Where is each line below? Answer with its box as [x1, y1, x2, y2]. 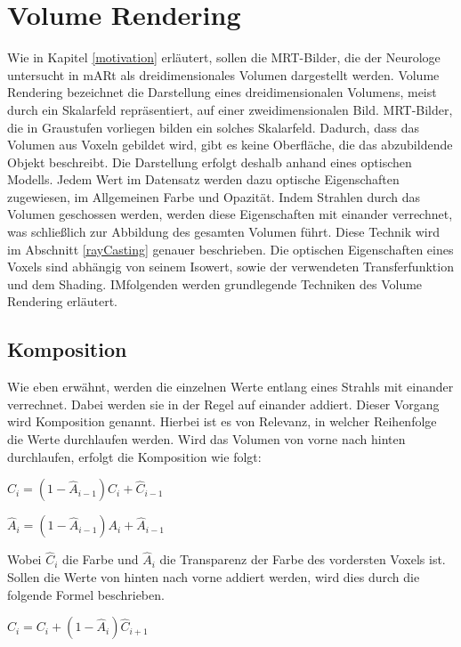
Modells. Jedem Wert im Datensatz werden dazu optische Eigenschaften [7, 170, 400, 189]
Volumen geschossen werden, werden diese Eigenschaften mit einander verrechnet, [7, 205, 453, 223]
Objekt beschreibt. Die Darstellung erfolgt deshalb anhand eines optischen [7, 152, 412, 171]
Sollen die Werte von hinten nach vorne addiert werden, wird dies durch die [7, 568, 420, 586]
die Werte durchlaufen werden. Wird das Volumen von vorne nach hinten [7, 430, 406, 449]
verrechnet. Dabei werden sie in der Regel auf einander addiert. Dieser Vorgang [7, 394, 440, 413]
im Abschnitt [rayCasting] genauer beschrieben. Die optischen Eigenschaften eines [7, 239, 454, 258]
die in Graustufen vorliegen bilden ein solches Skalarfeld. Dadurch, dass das [7, 117, 419, 136]
